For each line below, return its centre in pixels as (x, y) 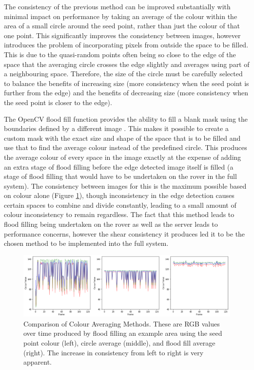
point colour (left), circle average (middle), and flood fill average (119, 342)
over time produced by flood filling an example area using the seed (123, 333)
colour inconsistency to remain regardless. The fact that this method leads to (119, 214)
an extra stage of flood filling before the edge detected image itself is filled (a (119, 166)
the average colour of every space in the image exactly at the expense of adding (123, 157)
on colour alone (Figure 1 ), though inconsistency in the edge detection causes (119, 195)
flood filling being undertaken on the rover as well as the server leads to (111, 224)
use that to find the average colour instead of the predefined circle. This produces (126, 147)
